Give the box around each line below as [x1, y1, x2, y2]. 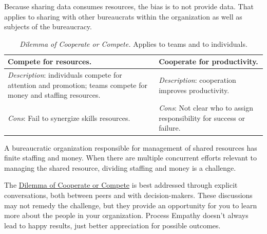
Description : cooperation [159, 75, 236, 85]
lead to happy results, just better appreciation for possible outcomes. [4, 220, 221, 230]
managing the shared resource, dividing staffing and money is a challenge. [4, 162, 236, 173]
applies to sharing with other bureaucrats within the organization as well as [4, 11, 242, 22]
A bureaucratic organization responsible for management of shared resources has [4, 142, 257, 153]
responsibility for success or [159, 112, 245, 123]
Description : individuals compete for [8, 69, 122, 80]
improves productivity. [159, 84, 230, 95]
